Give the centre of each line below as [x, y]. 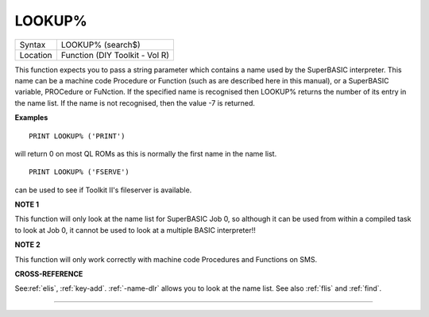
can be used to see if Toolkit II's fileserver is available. [103, 190]
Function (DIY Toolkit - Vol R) [115, 55]
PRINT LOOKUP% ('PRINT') [77, 136]
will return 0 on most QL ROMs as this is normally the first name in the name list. [146, 153]
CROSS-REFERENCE [49, 274]
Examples [31, 118]
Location [36, 55]
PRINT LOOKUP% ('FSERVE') [79, 172]
